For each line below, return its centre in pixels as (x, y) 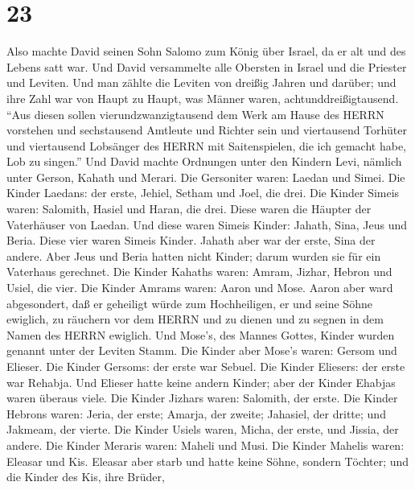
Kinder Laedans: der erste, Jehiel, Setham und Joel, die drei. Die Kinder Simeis (203, 193)
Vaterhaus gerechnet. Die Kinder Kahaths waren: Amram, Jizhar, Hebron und (199, 272)
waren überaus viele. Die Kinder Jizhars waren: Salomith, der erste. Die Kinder (202, 398)
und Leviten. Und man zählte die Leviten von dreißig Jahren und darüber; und (201, 82)
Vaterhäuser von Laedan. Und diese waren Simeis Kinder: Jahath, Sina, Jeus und (207, 224)
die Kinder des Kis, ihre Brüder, (86, 477)
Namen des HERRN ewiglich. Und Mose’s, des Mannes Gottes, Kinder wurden (201, 334)
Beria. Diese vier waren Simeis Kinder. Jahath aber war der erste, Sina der (191, 240)
